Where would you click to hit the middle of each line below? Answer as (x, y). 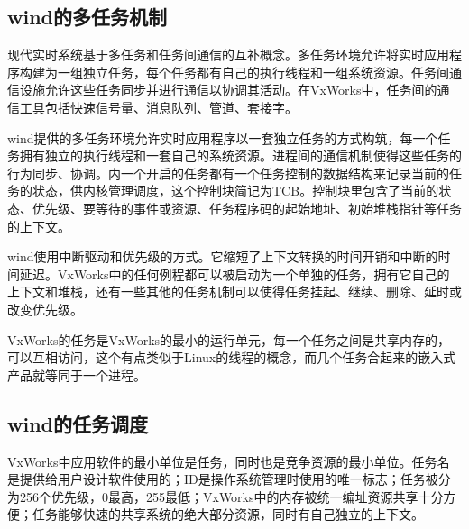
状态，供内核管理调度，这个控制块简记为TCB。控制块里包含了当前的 (235, 191)
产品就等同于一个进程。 (77, 374)
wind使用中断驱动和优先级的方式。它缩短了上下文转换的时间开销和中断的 (223, 256)
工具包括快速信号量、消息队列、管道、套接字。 (158, 107)
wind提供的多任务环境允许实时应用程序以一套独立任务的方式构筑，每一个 (223, 137)
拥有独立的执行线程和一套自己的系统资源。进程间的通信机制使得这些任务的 (240, 155)
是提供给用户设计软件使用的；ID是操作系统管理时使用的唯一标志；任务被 (223, 479)
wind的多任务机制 (87, 17)
